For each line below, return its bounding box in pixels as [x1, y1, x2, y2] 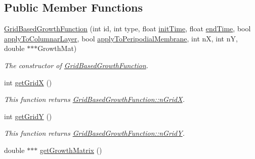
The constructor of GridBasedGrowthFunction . [4, 60, 149, 70]
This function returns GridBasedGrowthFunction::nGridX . [4, 94, 185, 104]
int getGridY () [4, 111, 52, 121]
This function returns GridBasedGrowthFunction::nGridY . [4, 128, 185, 138]
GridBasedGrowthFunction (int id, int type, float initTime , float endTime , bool [4, 23, 251, 34]
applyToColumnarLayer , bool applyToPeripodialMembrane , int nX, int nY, [4, 33, 238, 43]
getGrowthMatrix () [39, 144, 102, 155]
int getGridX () [4, 77, 52, 87]
